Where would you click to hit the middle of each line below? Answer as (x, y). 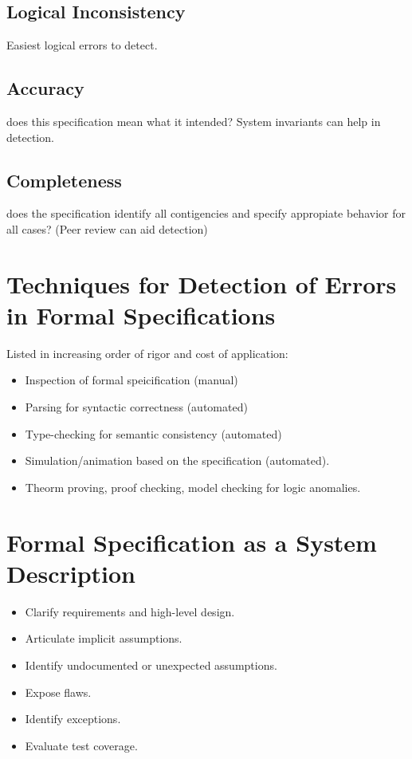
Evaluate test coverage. (81, 745)
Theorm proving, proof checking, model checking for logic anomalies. (193, 487)
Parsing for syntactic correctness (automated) (136, 407)
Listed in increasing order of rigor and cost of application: (147, 353)
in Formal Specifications (141, 315)
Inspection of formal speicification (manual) (131, 380)
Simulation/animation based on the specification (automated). (177, 460)
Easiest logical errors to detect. (82, 45)
